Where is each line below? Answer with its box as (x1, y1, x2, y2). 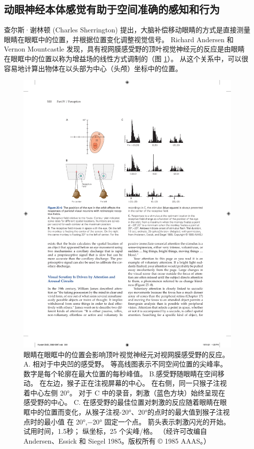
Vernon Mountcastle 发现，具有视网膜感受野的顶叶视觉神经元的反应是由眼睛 (4, 44, 245, 54)
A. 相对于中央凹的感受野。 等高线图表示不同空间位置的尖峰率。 (23, 359, 227, 369)
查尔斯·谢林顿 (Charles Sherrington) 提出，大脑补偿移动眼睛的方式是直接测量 (4, 25, 251, 35)
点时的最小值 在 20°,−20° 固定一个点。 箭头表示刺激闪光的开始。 (23, 416, 230, 426)
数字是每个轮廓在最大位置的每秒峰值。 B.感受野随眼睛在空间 (23, 368, 218, 378)
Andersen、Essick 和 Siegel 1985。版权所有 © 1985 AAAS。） (23, 435, 210, 446)
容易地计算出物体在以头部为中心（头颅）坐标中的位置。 (4, 63, 182, 73)
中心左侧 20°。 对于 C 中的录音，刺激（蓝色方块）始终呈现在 (30, 387, 226, 397)
